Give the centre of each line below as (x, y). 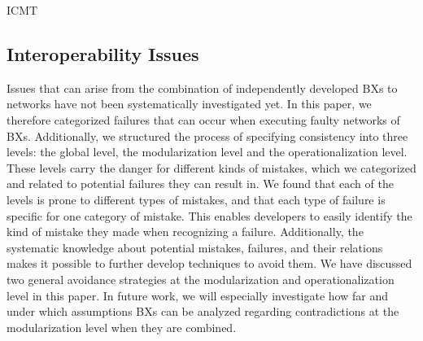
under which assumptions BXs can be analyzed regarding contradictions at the (203, 311)
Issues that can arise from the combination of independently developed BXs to (202, 87)
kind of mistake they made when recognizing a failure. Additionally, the (185, 232)
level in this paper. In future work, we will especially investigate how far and (197, 295)
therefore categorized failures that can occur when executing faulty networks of (203, 119)
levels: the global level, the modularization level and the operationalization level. (207, 152)
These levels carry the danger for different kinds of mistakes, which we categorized (211, 167)
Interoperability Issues (103, 53)
